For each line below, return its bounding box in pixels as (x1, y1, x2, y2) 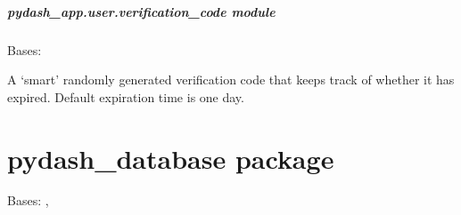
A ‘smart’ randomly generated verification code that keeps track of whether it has (7, 70, 455, 89)
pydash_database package (7, 139, 334, 176)
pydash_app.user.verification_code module (7, 2, 276, 20)
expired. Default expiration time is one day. (7, 87, 244, 106)
